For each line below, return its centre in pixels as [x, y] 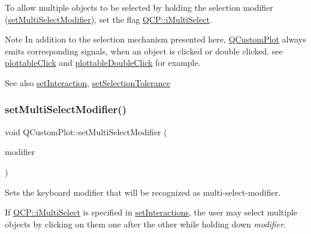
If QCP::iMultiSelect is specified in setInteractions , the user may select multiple [151, 212]
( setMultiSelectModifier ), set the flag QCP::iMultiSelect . [108, 19]
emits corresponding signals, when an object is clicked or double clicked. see [144, 51]
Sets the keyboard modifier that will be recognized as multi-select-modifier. [143, 192]
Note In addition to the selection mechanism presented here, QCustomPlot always [155, 39]
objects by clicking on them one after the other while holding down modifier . [145, 224]
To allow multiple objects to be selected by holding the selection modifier [139, 7]
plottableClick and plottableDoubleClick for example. [103, 63]
